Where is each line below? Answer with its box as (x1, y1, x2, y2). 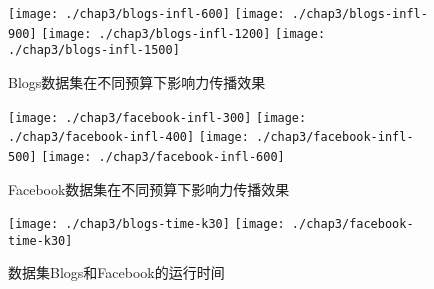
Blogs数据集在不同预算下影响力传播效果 (8, 71, 266, 92)
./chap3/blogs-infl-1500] (8, 43, 180, 58)
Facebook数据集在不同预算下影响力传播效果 (8, 178, 290, 199)
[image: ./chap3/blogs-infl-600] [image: (8, 7, 285, 21)
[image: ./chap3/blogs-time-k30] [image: (8, 217, 285, 232)
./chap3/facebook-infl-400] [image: (8, 130, 249, 145)
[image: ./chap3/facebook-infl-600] (41, 149, 285, 164)
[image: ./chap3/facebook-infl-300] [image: (8, 110, 307, 125)
